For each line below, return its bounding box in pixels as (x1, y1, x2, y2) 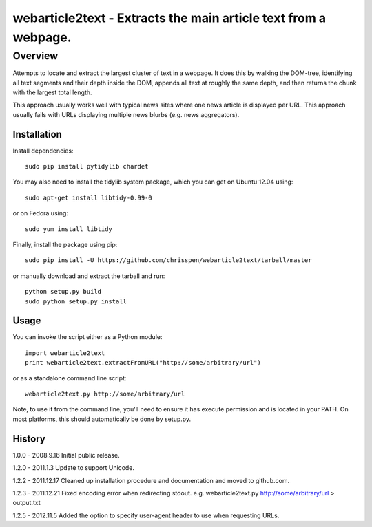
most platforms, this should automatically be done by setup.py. (12, 415, 192, 423)
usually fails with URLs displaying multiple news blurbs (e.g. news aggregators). (12, 110, 240, 118)
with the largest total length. (12, 88, 92, 96)
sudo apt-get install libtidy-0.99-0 (25, 193, 153, 202)
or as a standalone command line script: (12, 374, 127, 382)
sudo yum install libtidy (25, 225, 113, 233)
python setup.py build (25, 288, 102, 296)
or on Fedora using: (12, 209, 69, 217)
